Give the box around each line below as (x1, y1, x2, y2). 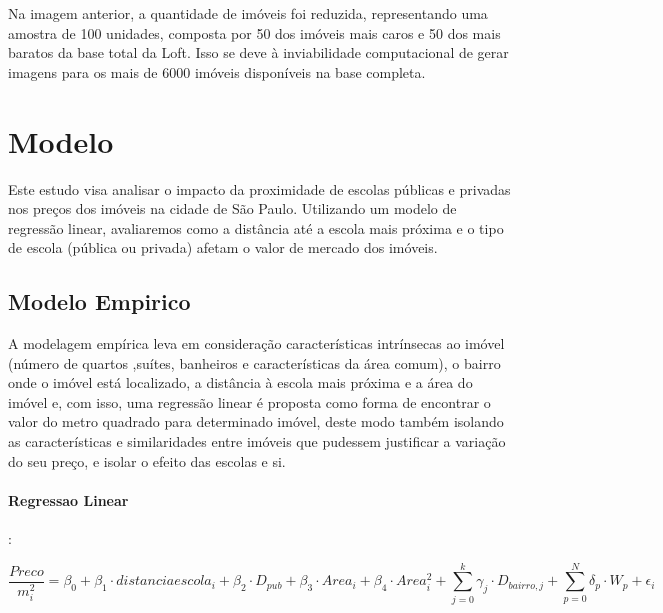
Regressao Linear (8, 489, 129, 510)
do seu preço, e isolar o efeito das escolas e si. (8, 450, 286, 471)
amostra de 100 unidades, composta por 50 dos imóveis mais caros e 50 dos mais (8, 22, 501, 43)
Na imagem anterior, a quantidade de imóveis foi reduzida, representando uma (8, 3, 488, 23)
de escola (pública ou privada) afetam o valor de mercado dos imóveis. (8, 237, 438, 258)
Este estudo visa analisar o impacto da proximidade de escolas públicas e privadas (8, 178, 511, 199)
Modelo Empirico (8, 286, 191, 317)
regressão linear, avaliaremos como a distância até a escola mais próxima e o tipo (8, 217, 504, 238)
